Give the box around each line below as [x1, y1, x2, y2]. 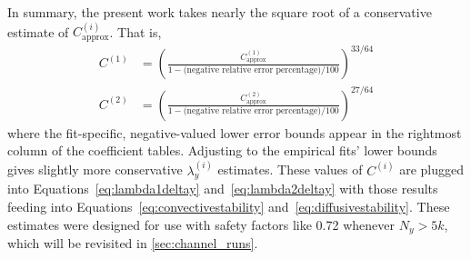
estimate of [7, 22, 69, 41]
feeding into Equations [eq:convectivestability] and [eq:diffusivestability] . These [7, 196, 450, 215]
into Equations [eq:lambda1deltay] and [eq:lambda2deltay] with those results [7, 179, 438, 198]
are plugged [399, 160, 464, 179]
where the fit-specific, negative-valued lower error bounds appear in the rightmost [7, 123, 462, 142]
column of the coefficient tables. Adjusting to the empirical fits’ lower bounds [7, 141, 437, 160]
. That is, [109, 22, 162, 41]
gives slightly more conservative [7, 160, 183, 179]
